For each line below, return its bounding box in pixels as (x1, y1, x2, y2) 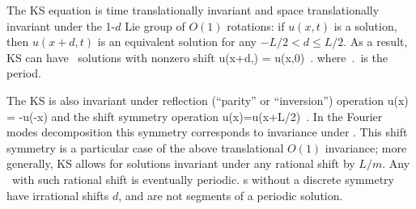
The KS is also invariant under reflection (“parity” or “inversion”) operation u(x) (6, 91, 409, 108)
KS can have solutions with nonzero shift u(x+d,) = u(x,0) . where (6, 48, 346, 65)
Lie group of (125, 17, 185, 34)
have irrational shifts (6, 186, 109, 203)
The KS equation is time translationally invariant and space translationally (6, 2, 380, 18)
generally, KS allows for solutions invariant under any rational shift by (6, 155, 355, 172)
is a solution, (333, 17, 397, 34)
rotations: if (227, 17, 285, 34)
